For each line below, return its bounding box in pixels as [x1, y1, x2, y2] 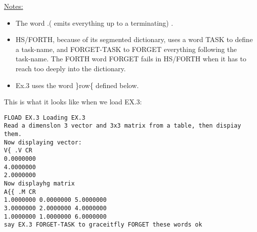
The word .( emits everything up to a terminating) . [15, 17, 173, 28]
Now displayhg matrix [4, 180, 75, 187]
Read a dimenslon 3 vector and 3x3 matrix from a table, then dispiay [4, 122, 241, 130]
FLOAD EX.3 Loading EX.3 [4, 114, 86, 121]
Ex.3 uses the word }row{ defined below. [15, 80, 139, 90]
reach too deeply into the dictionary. [15, 63, 126, 73]
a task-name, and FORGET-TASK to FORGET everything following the [15, 44, 237, 54]
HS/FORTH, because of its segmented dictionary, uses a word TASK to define [15, 34, 253, 45]
